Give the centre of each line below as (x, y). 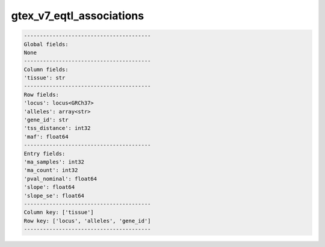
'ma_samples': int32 (54, 162)
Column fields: (46, 69)
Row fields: (42, 94)
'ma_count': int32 (51, 170)
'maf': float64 (46, 136)
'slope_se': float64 (54, 196)
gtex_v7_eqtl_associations (78, 16)
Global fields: (46, 44)
